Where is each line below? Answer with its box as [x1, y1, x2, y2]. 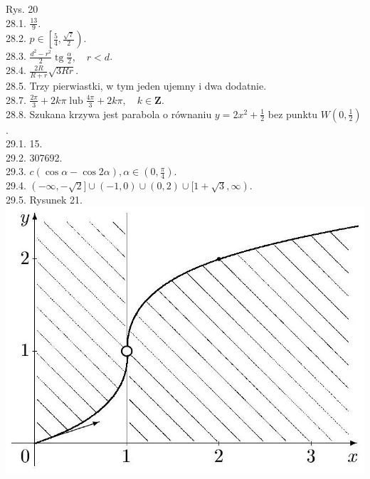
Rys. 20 [6, 1, 38, 16]
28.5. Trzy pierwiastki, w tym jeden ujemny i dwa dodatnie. [6, 78, 267, 93]
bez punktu [268, 106, 318, 121]
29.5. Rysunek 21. [6, 192, 83, 207]
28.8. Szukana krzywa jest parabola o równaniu [6, 106, 212, 121]
